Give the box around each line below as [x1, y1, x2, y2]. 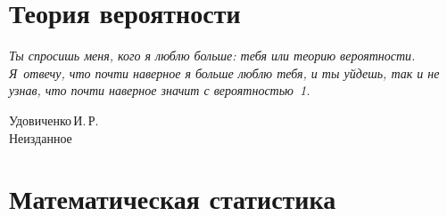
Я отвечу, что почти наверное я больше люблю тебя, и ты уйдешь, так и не [9, 63, 440, 82]
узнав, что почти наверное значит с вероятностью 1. [9, 81, 310, 100]
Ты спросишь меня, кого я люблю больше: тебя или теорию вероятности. [9, 46, 416, 65]
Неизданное [9, 128, 72, 147]
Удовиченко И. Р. [9, 110, 99, 129]
